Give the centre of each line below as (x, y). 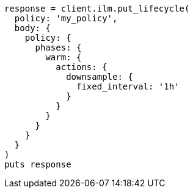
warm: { (64, 57)
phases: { (58, 47)
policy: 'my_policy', (66, 18)
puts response (38, 164)
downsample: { (100, 77)
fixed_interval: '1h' (128, 86)
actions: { (82, 67)
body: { (32, 28)
